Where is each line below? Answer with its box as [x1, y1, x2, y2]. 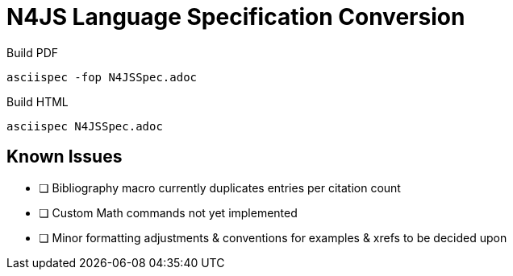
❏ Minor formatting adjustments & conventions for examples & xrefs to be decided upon [39, 230, 507, 245]
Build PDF [6, 45, 59, 60]
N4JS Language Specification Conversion [6, 3, 465, 31]
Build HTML [6, 94, 69, 109]
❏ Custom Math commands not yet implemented [39, 205, 298, 220]
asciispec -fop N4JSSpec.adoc [6, 70, 198, 84]
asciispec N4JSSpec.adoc [6, 119, 163, 133]
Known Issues [6, 146, 123, 167]
